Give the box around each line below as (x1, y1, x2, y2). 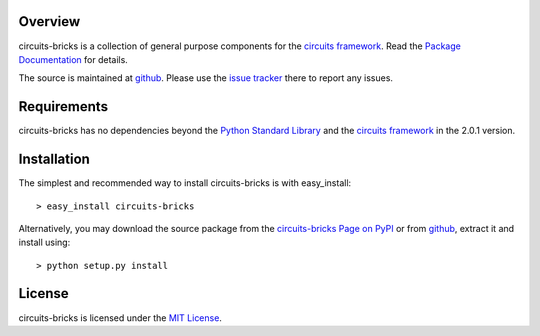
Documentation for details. (18, 53, 129, 65)
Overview (18, 13, 81, 30)
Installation (18, 151, 90, 168)
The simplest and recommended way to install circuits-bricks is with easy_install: (18, 177, 352, 189)
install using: (18, 236, 71, 249)
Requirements (18, 98, 109, 115)
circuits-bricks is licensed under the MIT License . (18, 311, 222, 324)
